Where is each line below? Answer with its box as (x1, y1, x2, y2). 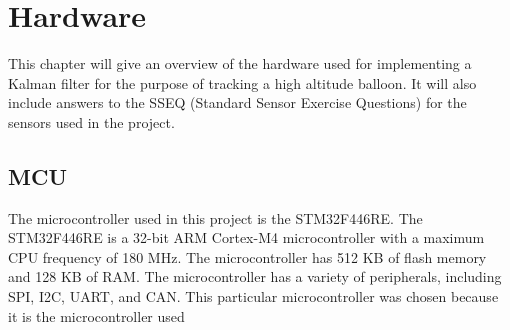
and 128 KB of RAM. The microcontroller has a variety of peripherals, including (8, 266, 502, 287)
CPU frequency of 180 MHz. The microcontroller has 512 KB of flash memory (8, 246, 487, 267)
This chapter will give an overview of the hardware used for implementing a (8, 53, 472, 74)
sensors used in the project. (8, 111, 175, 132)
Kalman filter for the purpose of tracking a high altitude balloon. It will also (8, 72, 477, 93)
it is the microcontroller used (8, 305, 185, 326)
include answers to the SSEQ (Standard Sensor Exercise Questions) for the (8, 92, 467, 113)
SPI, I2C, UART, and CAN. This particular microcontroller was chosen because (8, 286, 499, 307)
